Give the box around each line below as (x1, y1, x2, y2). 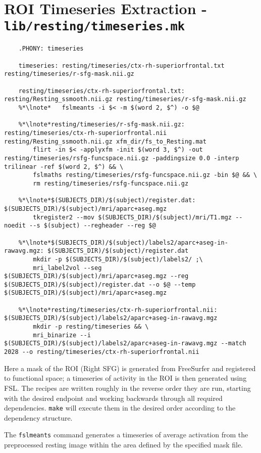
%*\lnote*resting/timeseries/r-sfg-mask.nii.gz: (18, 121, 185, 128)
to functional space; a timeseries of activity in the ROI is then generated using (4, 373, 247, 383)
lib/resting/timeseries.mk (4, 19, 185, 34)
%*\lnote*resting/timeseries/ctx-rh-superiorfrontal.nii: (18, 306, 218, 313)
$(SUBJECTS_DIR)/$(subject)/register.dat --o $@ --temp (4, 281, 196, 288)
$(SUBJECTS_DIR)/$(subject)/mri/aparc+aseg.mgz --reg (4, 273, 189, 280)
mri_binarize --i (33, 331, 91, 339)
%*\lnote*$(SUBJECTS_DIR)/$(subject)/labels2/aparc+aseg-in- (18, 239, 228, 246)
